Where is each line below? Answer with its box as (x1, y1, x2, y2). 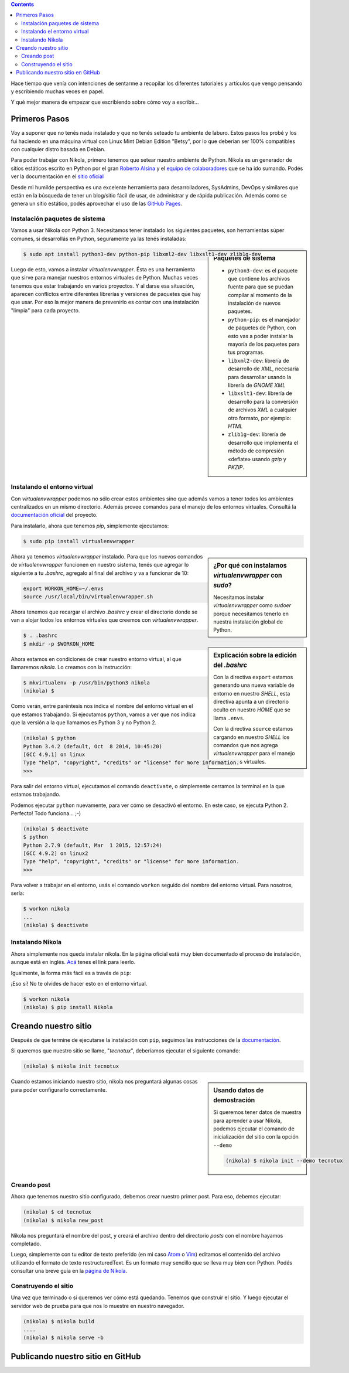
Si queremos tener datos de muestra (213, 1109, 302, 1116)
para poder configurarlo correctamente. (11, 1086, 107, 1093)
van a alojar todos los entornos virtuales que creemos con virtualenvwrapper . (11, 616, 199, 624)
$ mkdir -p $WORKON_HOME (23, 640, 95, 647)
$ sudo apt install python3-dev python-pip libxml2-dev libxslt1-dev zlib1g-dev (23, 251, 261, 257)
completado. (11, 1240, 42, 1247)
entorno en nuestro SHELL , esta (213, 690, 290, 697)
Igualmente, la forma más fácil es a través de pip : (11, 969, 131, 976)
